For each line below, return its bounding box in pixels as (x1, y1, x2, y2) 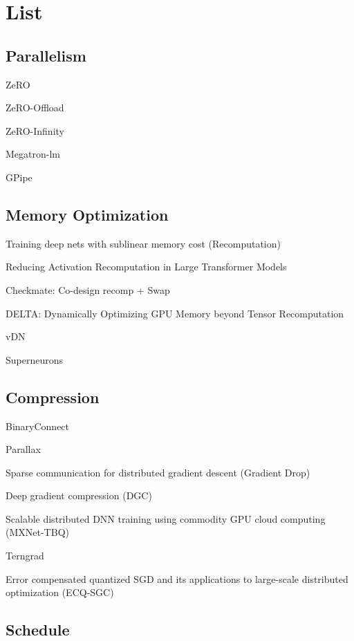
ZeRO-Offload (6, 100, 64, 115)
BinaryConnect (6, 418, 70, 433)
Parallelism (6, 44, 86, 66)
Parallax (6, 442, 41, 456)
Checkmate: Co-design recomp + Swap (6, 282, 170, 297)
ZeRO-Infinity (6, 123, 64, 138)
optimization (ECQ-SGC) (6, 585, 114, 600)
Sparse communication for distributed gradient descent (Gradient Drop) (6, 465, 310, 479)
